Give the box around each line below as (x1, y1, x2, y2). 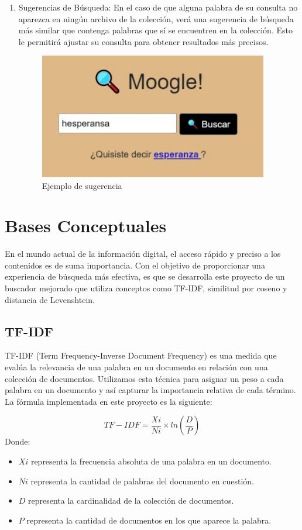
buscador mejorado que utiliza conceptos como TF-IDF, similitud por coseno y (5, 282, 287, 294)
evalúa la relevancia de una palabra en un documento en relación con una (5, 361, 268, 373)
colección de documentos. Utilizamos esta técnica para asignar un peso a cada (5, 372, 284, 384)
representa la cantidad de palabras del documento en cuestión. (30, 474, 255, 487)
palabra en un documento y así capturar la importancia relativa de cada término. (5, 384, 296, 396)
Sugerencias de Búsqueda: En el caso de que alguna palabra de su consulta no (18, 1, 298, 13)
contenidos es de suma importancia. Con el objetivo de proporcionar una (5, 259, 265, 271)
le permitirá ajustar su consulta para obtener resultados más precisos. (18, 35, 269, 47)
